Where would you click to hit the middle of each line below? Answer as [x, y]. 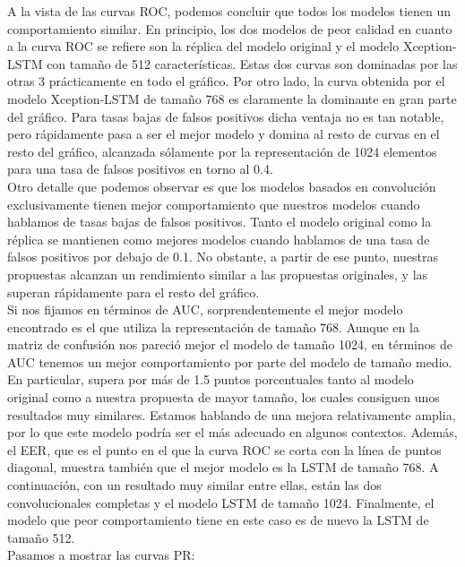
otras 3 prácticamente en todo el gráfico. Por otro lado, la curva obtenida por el [226, 81]
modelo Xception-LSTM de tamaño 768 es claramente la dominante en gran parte [232, 98]
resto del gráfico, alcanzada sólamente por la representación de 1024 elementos [222, 151]
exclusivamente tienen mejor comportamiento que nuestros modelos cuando [214, 204]
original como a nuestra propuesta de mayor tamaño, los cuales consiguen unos [224, 397]
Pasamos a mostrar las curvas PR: [101, 555]
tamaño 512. [41, 537]
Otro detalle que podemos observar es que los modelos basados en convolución [222, 186]
